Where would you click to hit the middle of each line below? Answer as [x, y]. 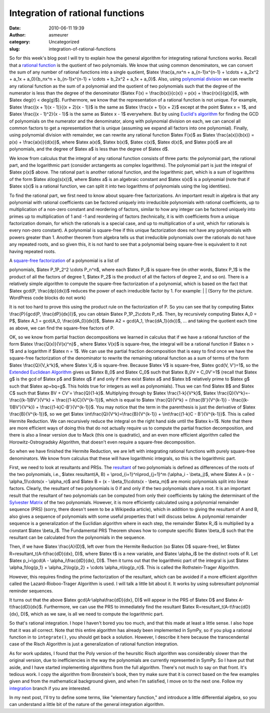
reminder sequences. [31, 590]
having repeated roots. [32, 251]
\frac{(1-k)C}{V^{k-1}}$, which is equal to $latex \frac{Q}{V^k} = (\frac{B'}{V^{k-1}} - [143, 400]
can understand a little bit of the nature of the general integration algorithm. [87, 704]
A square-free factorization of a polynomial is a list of [64, 260]
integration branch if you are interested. [50, 688]
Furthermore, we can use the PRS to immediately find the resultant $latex [119, 607]
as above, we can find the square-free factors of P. [62, 328]
